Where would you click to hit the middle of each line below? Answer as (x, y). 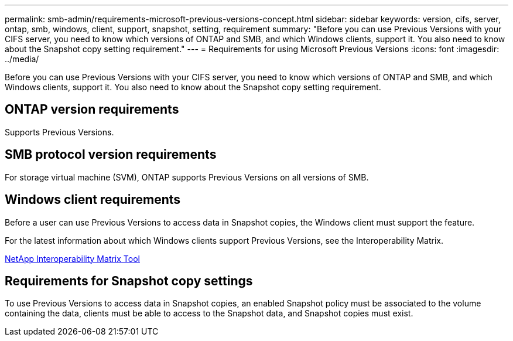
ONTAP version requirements (92, 110)
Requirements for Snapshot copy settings (129, 281)
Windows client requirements (93, 200)
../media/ (22, 59)
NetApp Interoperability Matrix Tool (72, 258)
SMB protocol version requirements (111, 155)
